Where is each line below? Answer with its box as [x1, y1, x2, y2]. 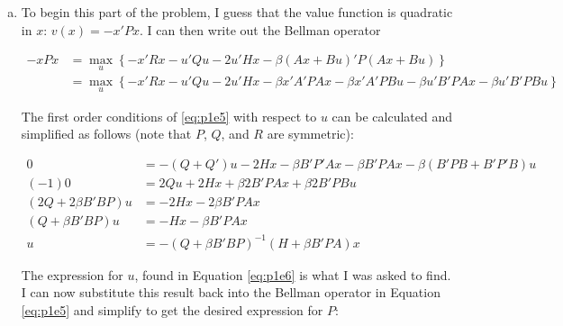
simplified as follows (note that [21, 124, 192, 143]
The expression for [21, 265, 123, 284]
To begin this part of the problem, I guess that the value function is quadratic [21, 3, 453, 21]
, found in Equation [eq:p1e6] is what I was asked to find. [134, 265, 451, 284]
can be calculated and [331, 106, 453, 125]
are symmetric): [267, 124, 354, 143]
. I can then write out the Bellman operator [139, 20, 381, 39]
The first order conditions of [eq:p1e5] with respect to [21, 106, 317, 125]
